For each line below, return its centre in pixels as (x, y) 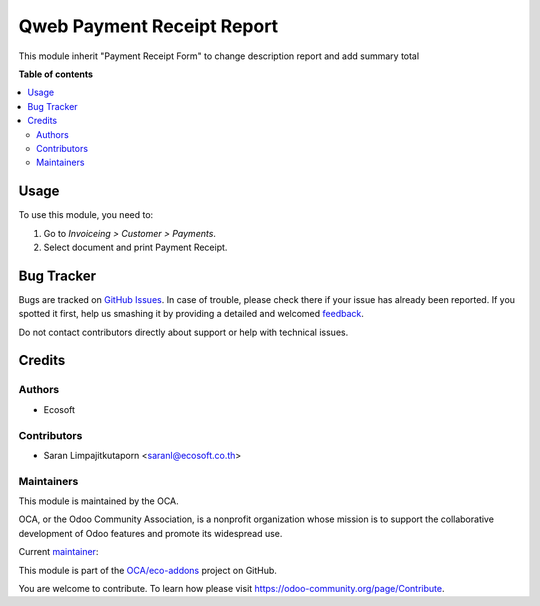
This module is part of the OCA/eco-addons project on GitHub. (147, 570)
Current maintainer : (58, 552)
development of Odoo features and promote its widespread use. (150, 533)
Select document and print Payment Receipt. (135, 247)
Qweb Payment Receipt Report (148, 26)
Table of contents (56, 74)
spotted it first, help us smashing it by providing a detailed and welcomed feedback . (191, 314)
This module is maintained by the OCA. (98, 501)
